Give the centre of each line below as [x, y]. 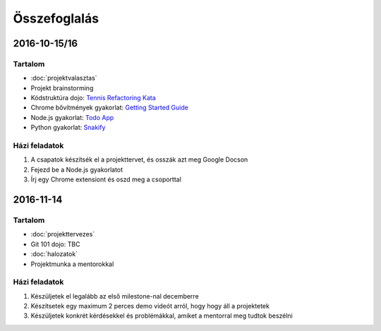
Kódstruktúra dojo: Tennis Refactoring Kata [93, 98]
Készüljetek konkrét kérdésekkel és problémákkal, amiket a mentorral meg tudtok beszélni [162, 316]
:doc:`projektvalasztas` [64, 78]
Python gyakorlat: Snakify [68, 128]
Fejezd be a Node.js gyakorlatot [77, 169]
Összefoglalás [56, 18]
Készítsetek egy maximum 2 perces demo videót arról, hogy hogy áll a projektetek [150, 306]
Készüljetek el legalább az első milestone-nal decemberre [115, 296]
